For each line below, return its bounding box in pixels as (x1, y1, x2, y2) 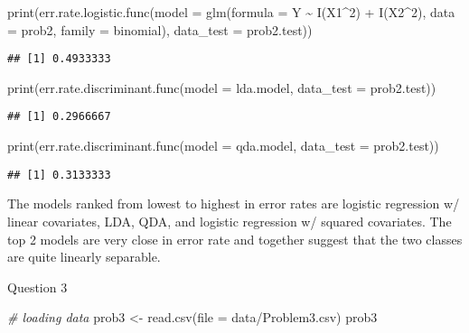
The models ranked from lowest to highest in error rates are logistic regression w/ (7, 194, 460, 213)
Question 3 (7, 277, 68, 296)
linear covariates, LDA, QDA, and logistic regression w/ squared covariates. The (7, 211, 452, 230)
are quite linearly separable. (7, 247, 161, 266)
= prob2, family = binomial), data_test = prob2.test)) (7, 20, 313, 39)
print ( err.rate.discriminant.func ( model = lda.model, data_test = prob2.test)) (7, 78, 436, 97)
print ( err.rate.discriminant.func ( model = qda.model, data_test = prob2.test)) (7, 136, 439, 155)
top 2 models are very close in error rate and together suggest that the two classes (7, 229, 463, 248)
